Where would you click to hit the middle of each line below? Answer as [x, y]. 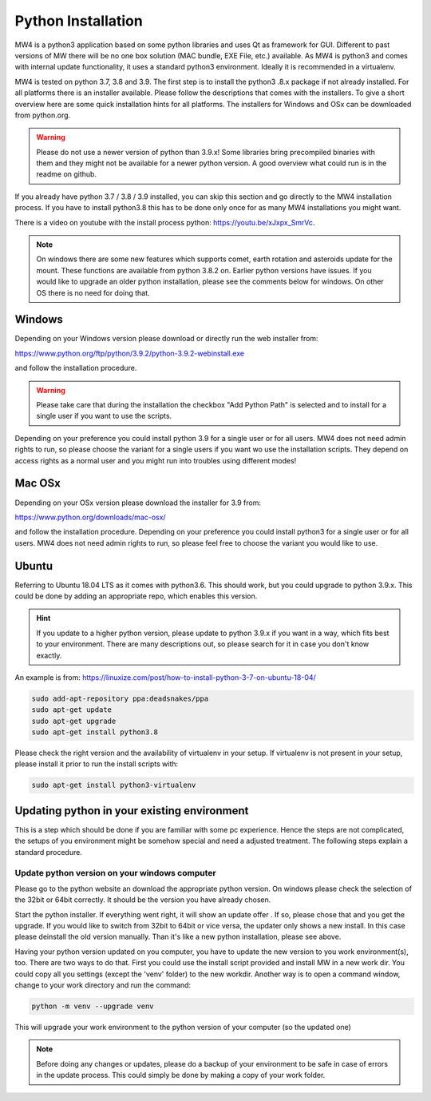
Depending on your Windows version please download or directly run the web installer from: [166, 339]
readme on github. [67, 174]
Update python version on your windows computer [115, 872]
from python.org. [43, 115]
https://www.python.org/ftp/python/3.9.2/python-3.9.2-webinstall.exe [130, 353]
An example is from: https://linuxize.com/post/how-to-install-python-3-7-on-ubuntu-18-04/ [166, 677]
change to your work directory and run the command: [103, 985]
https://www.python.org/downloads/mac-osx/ [91, 517]
